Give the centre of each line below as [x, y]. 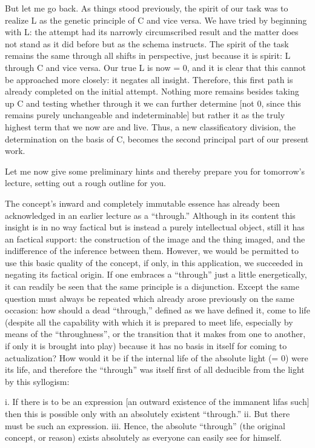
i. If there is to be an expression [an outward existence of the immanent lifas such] [157, 402]
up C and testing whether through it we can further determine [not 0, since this [153, 103]
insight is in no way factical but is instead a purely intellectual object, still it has [155, 227]
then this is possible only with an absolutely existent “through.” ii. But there [148, 413]
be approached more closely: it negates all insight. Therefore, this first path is [149, 79]
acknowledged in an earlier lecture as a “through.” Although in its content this [150, 215]
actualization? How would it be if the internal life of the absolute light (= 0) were [157, 357]
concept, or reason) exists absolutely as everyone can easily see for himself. [143, 437]
